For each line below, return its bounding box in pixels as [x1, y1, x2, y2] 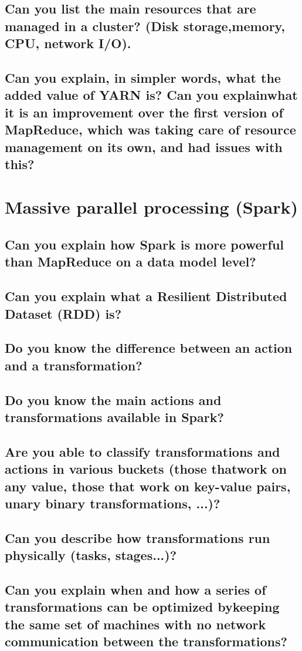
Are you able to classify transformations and [5, 442, 280, 460]
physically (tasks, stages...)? [5, 546, 177, 564]
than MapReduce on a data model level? [5, 252, 256, 271]
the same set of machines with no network [5, 615, 266, 633]
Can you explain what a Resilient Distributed [5, 287, 287, 305]
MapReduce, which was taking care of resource [5, 120, 296, 139]
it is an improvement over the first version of [5, 103, 283, 121]
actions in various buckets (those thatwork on [5, 460, 287, 478]
